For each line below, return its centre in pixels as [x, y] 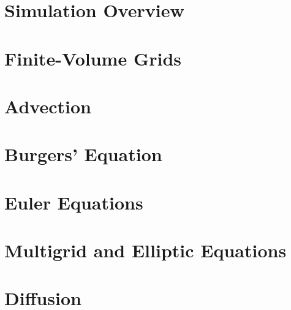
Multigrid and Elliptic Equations [145, 250]
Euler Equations [74, 202]
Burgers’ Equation [83, 154]
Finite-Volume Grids [93, 58]
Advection [48, 106]
